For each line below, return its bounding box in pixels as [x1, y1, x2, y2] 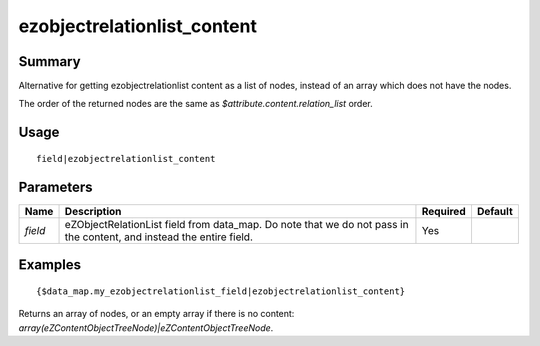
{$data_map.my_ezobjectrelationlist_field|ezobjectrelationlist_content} [36, 285, 406, 297]
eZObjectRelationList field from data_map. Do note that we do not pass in [64, 217, 409, 231]
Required [421, 204, 466, 218]
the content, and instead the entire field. [64, 230, 254, 244]
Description [64, 204, 122, 218]
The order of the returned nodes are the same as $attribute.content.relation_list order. [18, 98, 374, 110]
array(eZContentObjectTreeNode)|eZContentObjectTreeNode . [18, 321, 274, 334]
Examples [18, 256, 82, 274]
